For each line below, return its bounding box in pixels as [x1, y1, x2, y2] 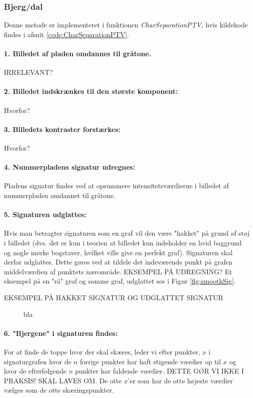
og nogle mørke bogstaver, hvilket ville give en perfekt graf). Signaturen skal [4, 247, 233, 257]
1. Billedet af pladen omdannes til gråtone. [4, 48, 151, 58]
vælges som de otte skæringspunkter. [4, 385, 114, 395]
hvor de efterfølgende [4, 366, 67, 376]
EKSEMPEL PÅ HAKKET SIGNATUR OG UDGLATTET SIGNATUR [4, 292, 223, 302]
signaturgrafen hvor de [4, 356, 71, 366]
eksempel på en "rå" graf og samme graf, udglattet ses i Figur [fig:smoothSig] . [4, 276, 236, 286]
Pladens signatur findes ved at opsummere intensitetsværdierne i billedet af [4, 180, 229, 191]
